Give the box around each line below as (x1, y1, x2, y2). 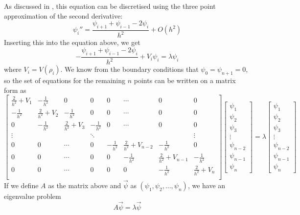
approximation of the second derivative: (4, 10, 123, 21)
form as (4, 85, 26, 95)
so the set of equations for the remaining (4, 75, 126, 85)
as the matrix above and (48, 180, 121, 190)
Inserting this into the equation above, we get (4, 37, 140, 47)
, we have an (187, 180, 226, 190)
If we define (4, 180, 39, 190)
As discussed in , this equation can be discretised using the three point (4, 1, 216, 11)
